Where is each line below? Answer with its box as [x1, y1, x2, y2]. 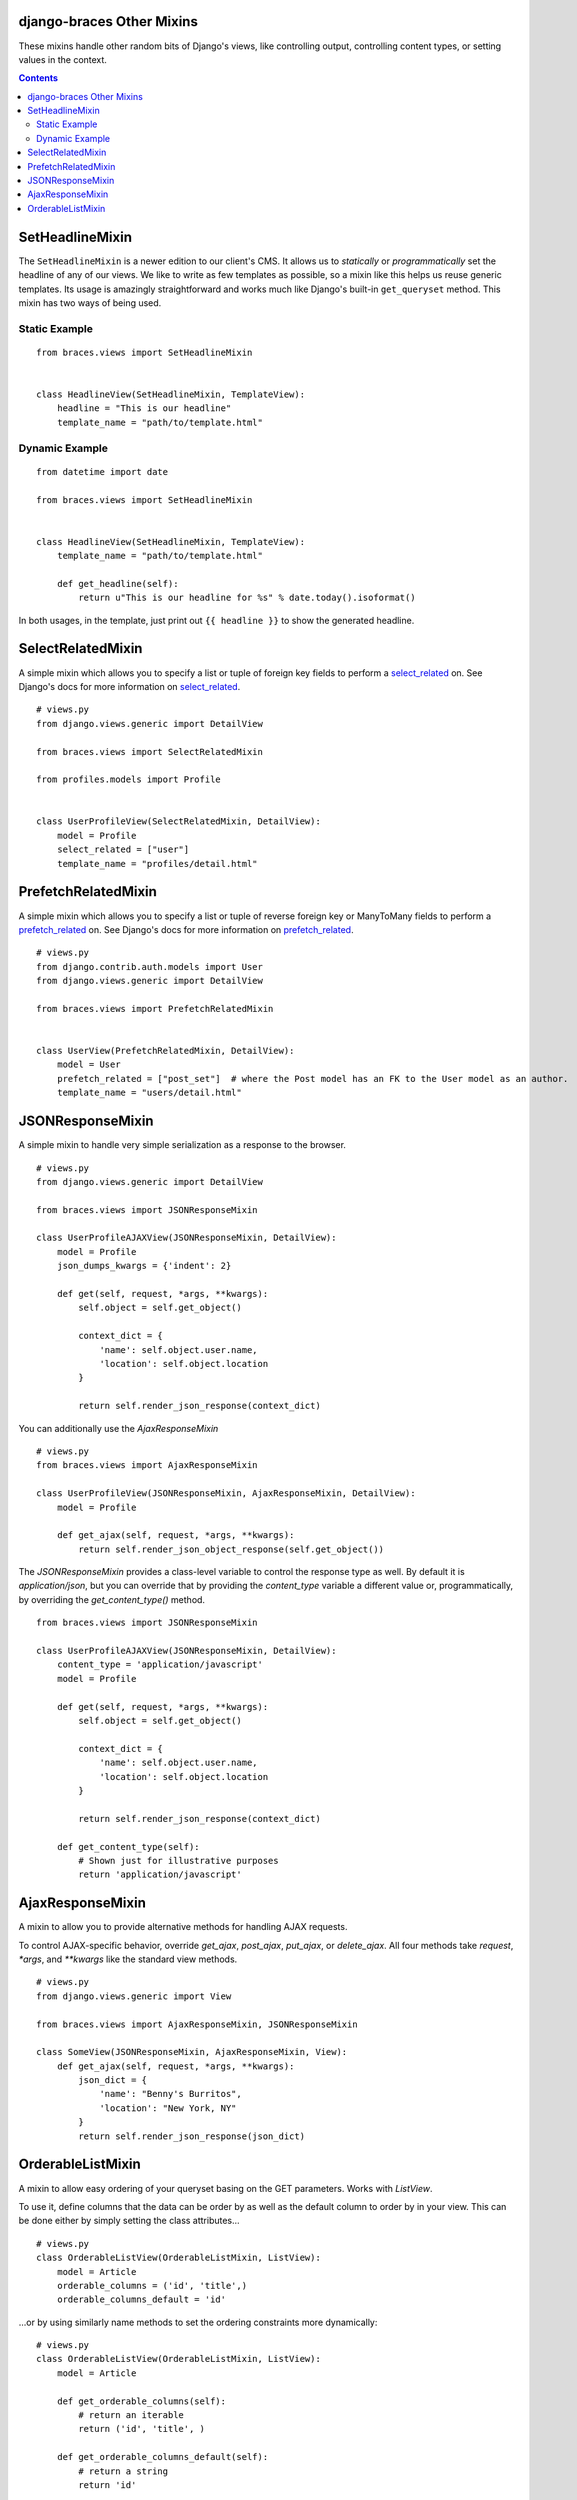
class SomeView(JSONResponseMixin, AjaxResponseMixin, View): [36, 2046, 348, 2058]
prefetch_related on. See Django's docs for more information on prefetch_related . [18, 923, 354, 935]
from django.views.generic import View [36, 1990, 232, 2002]
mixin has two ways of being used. [18, 296, 162, 309]
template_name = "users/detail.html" [56, 1087, 242, 1099]
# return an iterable [78, 2410, 185, 2421]
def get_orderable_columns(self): [56, 2395, 227, 2407]
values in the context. [18, 53, 107, 65]
